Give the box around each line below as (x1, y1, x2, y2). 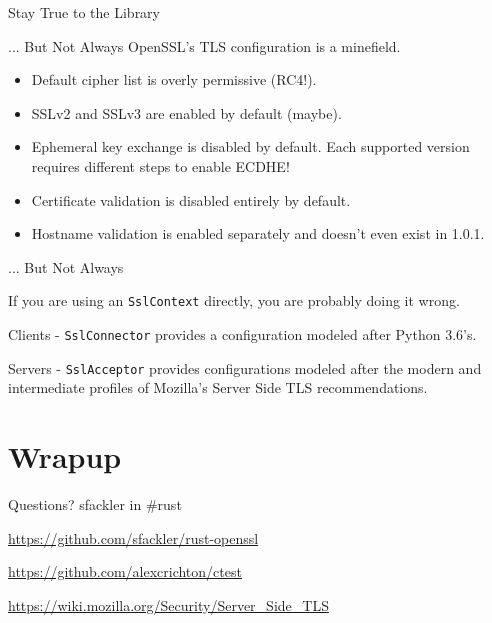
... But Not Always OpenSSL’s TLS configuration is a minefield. (8, 35, 401, 56)
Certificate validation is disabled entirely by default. (31, 189, 351, 210)
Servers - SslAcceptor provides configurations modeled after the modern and (8, 357, 482, 378)
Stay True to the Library (8, 2, 160, 22)
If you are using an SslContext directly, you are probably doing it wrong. (8, 290, 460, 311)
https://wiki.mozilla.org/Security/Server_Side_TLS (8, 594, 329, 615)
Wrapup (8, 436, 122, 477)
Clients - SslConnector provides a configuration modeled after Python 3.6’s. (8, 324, 477, 344)
